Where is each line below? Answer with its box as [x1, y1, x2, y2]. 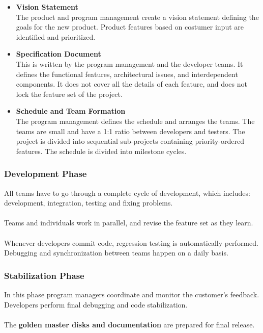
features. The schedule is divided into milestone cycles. [16, 145, 187, 156]
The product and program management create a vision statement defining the [16, 11, 259, 22]
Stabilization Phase [4, 269, 84, 281]
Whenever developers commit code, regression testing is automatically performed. [4, 237, 258, 248]
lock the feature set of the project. [16, 88, 123, 99]
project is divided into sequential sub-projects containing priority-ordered [16, 136, 245, 146]
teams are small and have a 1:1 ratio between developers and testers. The [16, 125, 245, 136]
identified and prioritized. [16, 31, 96, 42]
